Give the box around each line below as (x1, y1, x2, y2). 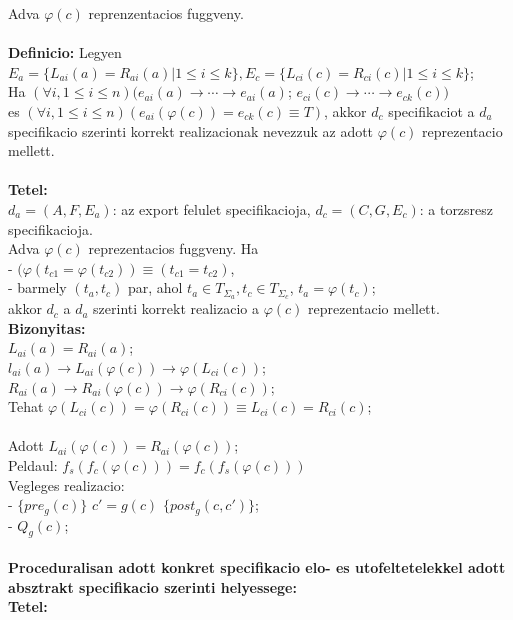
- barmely (8, 277, 67, 298)
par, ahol (127, 277, 183, 298)
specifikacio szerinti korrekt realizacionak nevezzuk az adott (8, 120, 374, 141)
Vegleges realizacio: (8, 474, 125, 495)
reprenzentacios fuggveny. (88, 3, 244, 23)
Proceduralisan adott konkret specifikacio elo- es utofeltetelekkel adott (8, 556, 506, 577)
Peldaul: (8, 454, 58, 475)
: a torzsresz (419, 198, 494, 219)
